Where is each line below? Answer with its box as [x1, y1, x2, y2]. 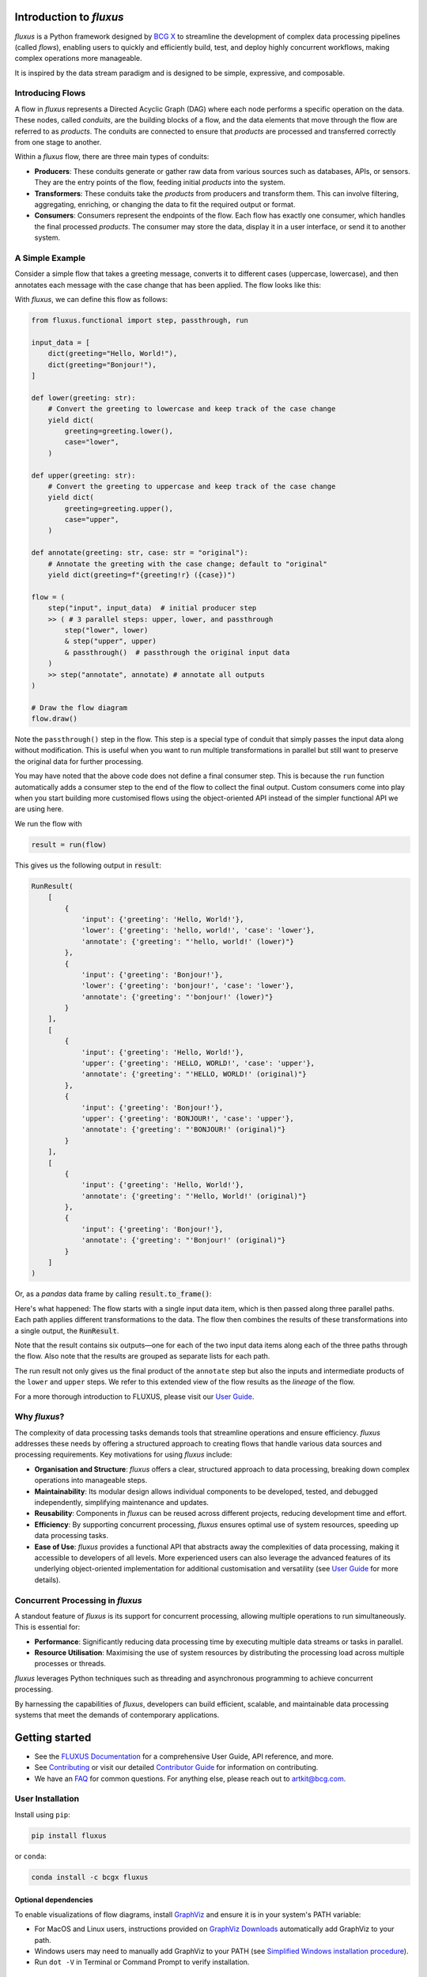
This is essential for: [14, 1622, 81, 1632]
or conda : [14, 1851, 47, 1861]
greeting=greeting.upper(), [64, 504, 174, 513]
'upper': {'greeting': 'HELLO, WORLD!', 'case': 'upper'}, [81, 1059, 316, 1068]
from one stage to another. [14, 138, 102, 146]
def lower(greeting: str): [31, 393, 136, 403]
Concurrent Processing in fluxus [14, 1594, 142, 1605]
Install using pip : [14, 1809, 70, 1819]
